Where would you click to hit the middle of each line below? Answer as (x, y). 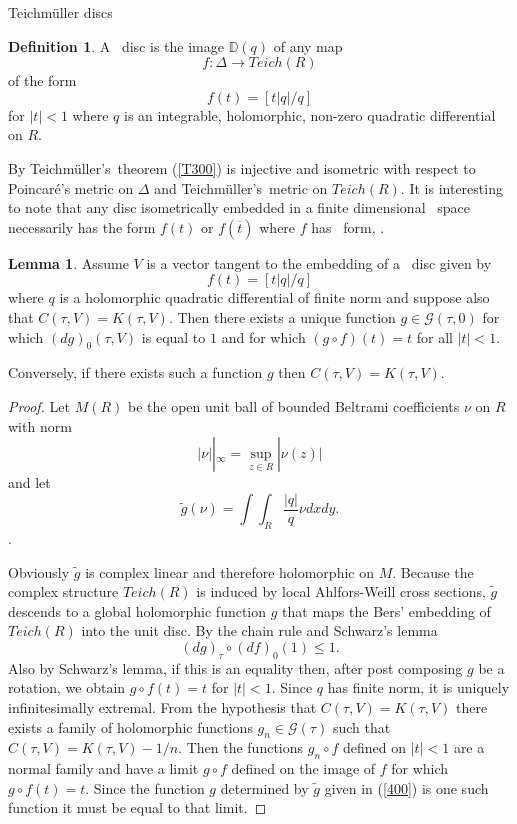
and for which (263, 336)
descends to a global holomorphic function (137, 610)
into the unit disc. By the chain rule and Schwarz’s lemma (259, 630)
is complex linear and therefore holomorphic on (229, 571)
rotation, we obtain (67, 687)
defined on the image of (303, 768)
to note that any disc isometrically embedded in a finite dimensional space (239, 207)
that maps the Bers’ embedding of (386, 610)
